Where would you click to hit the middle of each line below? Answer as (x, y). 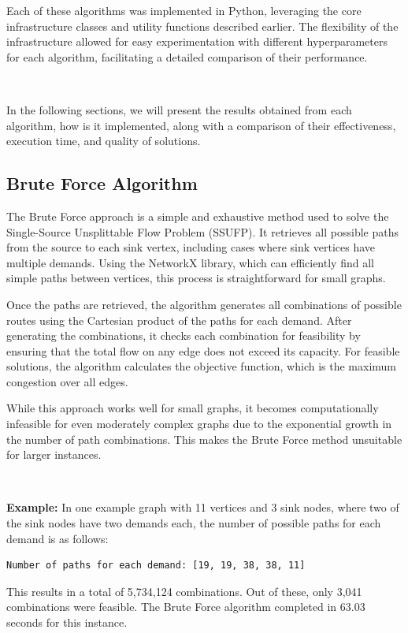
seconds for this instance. (67, 622)
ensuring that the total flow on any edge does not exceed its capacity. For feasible (203, 350)
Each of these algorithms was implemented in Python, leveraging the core (184, 10)
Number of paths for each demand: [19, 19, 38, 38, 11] (156, 566)
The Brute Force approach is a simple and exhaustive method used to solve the (198, 216)
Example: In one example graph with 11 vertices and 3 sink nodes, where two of (203, 507)
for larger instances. (54, 454)
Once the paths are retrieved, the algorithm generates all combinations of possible (204, 304)
